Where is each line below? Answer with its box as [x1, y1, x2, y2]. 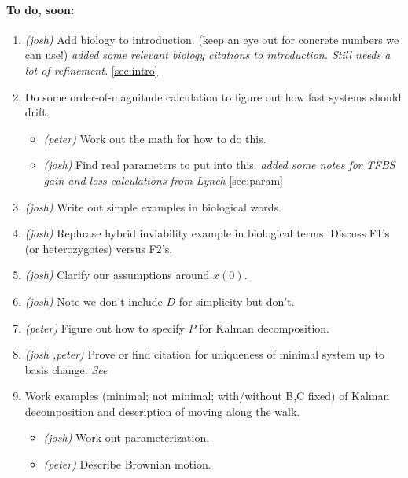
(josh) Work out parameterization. [43, 429, 210, 446]
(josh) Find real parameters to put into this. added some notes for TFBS [43, 156, 395, 173]
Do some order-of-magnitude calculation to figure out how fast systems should [24, 88, 402, 105]
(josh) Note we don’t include [24, 292, 163, 309]
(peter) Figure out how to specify [24, 319, 185, 336]
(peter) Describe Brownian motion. [43, 456, 211, 472]
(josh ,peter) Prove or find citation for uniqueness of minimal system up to [24, 346, 384, 362]
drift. [24, 104, 50, 120]
